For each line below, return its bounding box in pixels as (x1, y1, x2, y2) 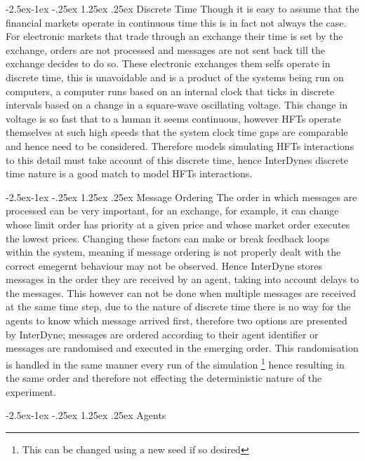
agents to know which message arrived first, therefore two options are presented (6, 313, 347, 328)
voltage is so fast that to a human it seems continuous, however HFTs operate (6, 111, 341, 125)
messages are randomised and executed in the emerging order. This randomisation (6, 340, 359, 355)
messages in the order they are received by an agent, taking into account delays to (6, 272, 359, 287)
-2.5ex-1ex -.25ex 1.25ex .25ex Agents (6, 408, 166, 422)
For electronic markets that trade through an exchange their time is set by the (6, 29, 343, 43)
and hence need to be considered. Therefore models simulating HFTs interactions (6, 138, 354, 153)
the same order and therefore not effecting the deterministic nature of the (6, 371, 322, 385)
